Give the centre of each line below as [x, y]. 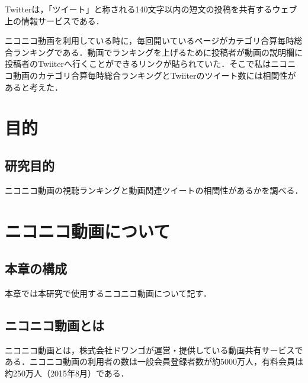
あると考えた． [34, 87]
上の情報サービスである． [54, 20]
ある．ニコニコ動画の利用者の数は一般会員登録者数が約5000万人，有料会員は [154, 361]
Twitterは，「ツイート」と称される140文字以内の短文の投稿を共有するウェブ [151, 9]
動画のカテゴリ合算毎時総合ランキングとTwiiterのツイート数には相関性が [154, 75]
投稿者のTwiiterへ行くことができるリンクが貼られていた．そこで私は [138, 64]
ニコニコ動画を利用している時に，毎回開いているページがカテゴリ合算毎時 [150, 41]
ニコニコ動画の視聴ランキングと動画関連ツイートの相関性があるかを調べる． [154, 190]
